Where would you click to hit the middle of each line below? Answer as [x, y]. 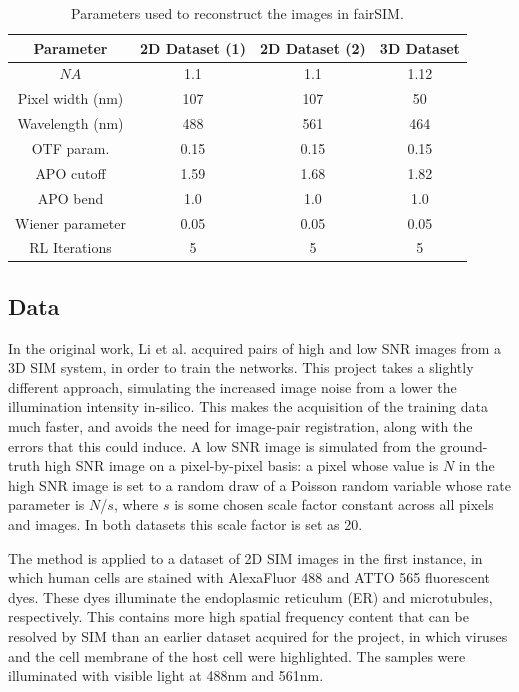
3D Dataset [419, 47]
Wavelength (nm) [70, 123]
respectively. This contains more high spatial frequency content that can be [238, 616]
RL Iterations [70, 247]
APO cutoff [70, 172]
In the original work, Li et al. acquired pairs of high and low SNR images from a [255, 347]
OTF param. [70, 147]
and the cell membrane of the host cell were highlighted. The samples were [237, 655]
